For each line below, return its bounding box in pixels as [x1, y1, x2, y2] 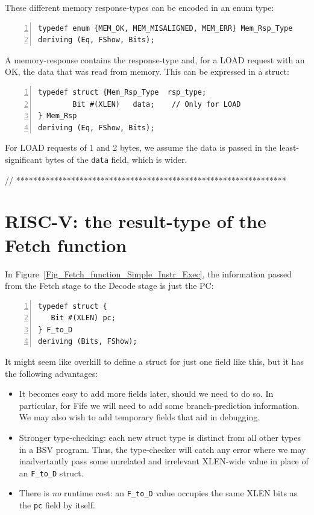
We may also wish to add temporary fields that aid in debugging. [19, 411, 260, 423]
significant [5, 153, 42, 165]
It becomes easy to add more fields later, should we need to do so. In [19, 387, 274, 400]
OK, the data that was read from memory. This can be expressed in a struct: [5, 65, 289, 78]
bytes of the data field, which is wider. [45, 153, 187, 165]
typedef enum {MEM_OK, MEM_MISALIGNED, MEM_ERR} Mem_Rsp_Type [38, 24, 293, 33]
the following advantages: [5, 367, 98, 379]
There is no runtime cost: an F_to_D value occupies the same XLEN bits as [19, 487, 298, 499]
